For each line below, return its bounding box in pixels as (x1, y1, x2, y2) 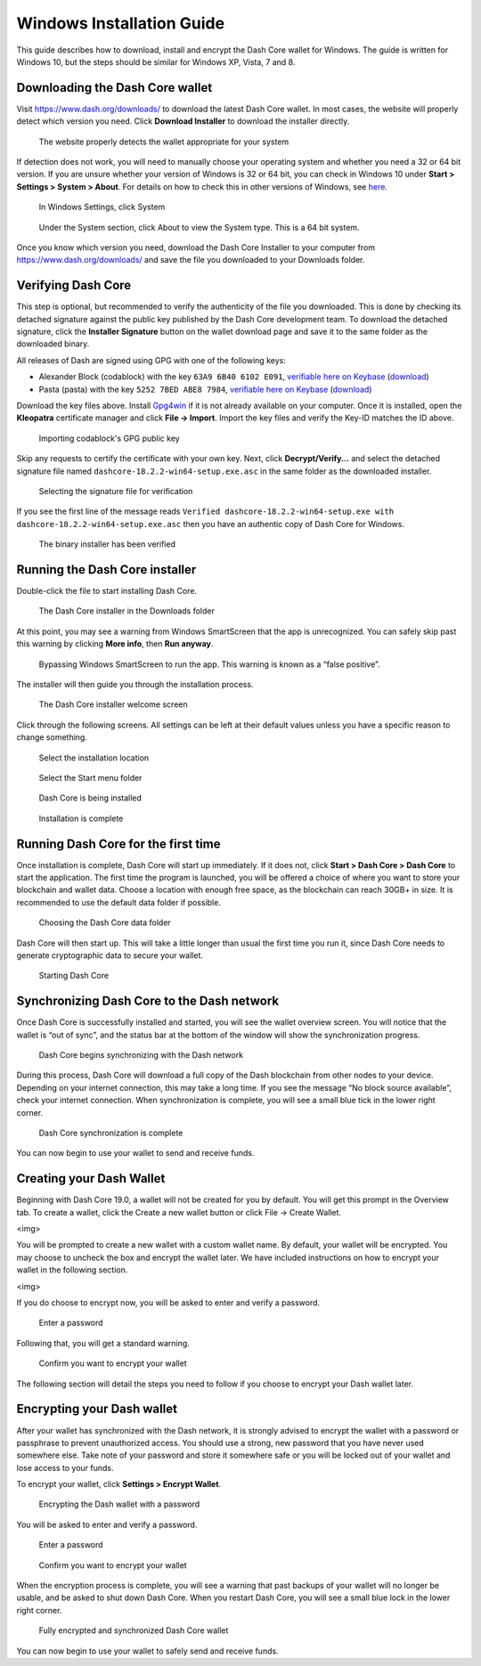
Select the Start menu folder (38, 772, 143, 783)
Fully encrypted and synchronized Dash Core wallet (38, 1625, 229, 1636)
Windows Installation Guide (16, 13, 225, 33)
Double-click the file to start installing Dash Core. (16, 586, 198, 597)
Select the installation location (38, 752, 150, 763)
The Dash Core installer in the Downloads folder (38, 605, 216, 616)
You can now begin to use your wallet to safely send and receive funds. (16, 1646, 280, 1656)
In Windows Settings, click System (38, 201, 166, 213)
